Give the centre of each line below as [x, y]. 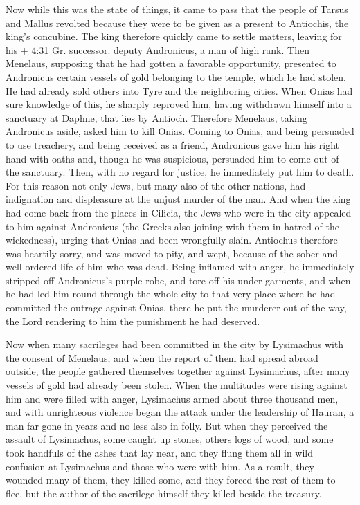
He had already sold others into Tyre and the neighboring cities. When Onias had [179, 90]
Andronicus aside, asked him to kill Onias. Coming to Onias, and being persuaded [180, 131]
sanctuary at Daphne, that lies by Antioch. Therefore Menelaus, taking [156, 117]
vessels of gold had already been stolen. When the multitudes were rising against [177, 385]
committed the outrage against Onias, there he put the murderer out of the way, [176, 307]
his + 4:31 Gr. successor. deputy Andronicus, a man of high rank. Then [157, 49]
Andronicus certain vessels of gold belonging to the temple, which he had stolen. [176, 76]
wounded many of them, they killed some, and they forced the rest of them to [171, 480]
